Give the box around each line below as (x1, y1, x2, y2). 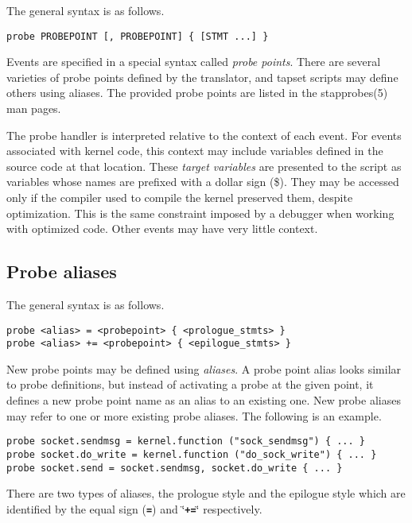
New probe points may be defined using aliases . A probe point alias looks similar (6, 360, 402, 377)
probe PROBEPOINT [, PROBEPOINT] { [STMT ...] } (6, 30, 269, 42)
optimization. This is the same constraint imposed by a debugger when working (6, 204, 395, 221)
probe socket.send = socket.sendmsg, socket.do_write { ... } (6, 462, 343, 474)
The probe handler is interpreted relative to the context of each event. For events (6, 126, 402, 143)
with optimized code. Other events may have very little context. (6, 220, 318, 237)
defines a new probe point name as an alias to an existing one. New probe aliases (6, 392, 401, 409)
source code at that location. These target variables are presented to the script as (6, 157, 402, 174)
